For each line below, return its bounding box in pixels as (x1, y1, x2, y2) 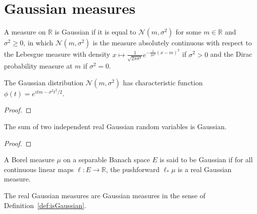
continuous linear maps (4, 164, 74, 174)
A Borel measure (4, 154, 55, 165)
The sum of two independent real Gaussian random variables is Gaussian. (4, 121, 227, 131)
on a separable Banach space (63, 154, 150, 165)
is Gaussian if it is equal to (54, 27, 136, 37)
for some (175, 27, 202, 37)
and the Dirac (210, 49, 253, 59)
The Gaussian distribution (4, 77, 84, 87)
